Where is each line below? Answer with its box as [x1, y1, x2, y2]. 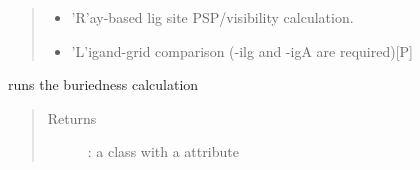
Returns [47, 107, 97, 128]
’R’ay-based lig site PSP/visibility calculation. [71, 7, 354, 27]
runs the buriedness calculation [8, 74, 199, 95]
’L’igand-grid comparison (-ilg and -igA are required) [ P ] [71, 40, 414, 61]
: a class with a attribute [87, 141, 239, 162]
